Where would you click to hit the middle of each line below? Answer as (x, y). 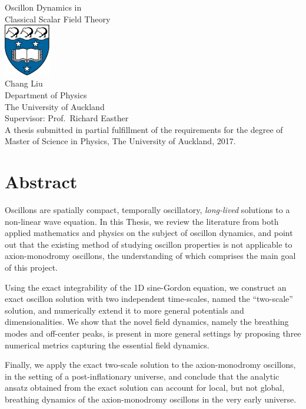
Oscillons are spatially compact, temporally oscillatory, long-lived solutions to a (147, 210)
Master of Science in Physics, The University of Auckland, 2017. (120, 141)
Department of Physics (46, 95)
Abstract (41, 182)
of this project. (31, 267)
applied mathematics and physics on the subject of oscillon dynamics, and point (149, 233)
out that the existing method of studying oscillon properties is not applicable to (149, 244)
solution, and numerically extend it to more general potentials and (124, 310)
